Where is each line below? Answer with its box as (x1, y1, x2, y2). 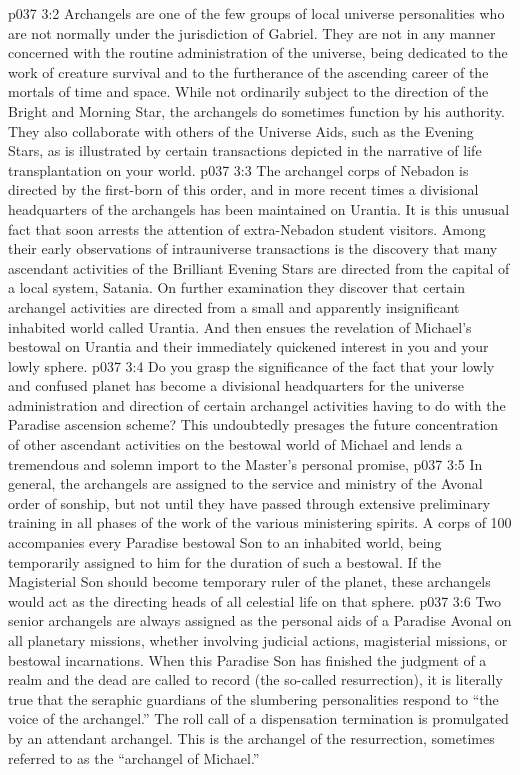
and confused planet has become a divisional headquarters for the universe (8, 375, 464, 396)
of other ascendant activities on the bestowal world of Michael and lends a (8, 434, 463, 455)
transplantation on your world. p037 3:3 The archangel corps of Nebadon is (8, 159, 469, 180)
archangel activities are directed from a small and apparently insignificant (8, 296, 460, 317)
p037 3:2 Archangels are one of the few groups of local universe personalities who (8, 3, 505, 23)
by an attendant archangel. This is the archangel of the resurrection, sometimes (8, 727, 495, 748)
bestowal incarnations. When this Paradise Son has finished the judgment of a (8, 649, 487, 670)
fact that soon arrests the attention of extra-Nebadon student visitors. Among (8, 218, 486, 239)
